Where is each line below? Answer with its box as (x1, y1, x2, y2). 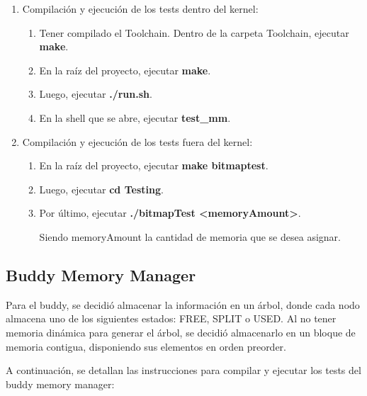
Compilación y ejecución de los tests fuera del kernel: (22, 134, 253, 149)
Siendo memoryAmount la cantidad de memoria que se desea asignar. (39, 229, 341, 244)
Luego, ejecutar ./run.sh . (39, 86, 152, 101)
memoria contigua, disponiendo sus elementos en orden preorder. (6, 339, 287, 353)
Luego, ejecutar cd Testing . (39, 181, 164, 196)
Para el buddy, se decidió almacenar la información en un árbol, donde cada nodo (6, 297, 360, 312)
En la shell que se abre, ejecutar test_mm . (39, 110, 231, 125)
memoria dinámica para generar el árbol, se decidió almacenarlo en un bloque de (6, 324, 356, 339)
